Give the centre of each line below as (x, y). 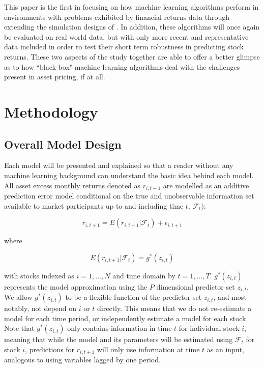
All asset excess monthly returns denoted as (72, 185)
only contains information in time (120, 328)
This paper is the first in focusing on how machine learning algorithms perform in (131, 7)
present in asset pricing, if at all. (55, 77)
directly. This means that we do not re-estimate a (174, 308)
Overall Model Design (63, 144)
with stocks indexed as (39, 275)
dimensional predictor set (196, 286)
